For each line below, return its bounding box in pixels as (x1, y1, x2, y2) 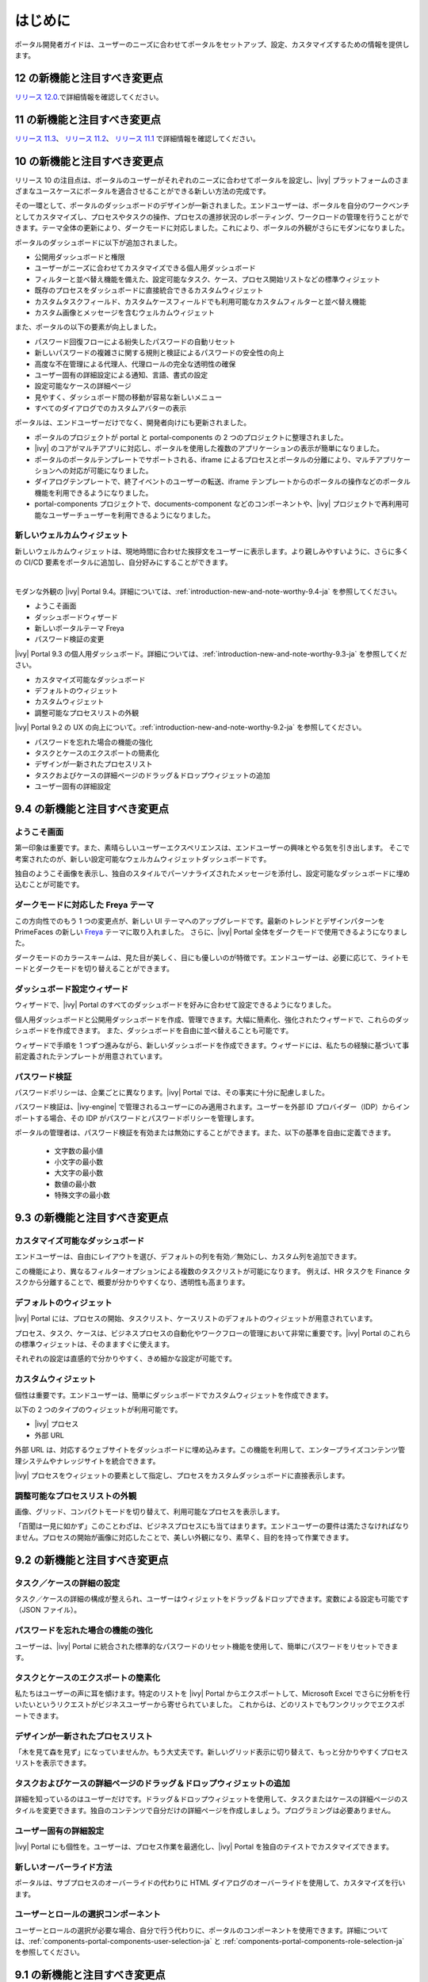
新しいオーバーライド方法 (14, 1861, 113, 1873)
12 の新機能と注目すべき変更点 (14, 71, 163, 85)
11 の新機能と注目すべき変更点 (14, 113, 162, 126)
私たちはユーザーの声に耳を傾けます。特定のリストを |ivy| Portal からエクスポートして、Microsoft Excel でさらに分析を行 (14, 1689, 411, 1698)
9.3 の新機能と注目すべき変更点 (14, 1211, 169, 1224)
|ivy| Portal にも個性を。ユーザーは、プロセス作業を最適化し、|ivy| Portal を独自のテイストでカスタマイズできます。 (14, 1842, 394, 1851)
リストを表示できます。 (14, 1758, 91, 1768)
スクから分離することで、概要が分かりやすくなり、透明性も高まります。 (14, 1277, 250, 1288)
